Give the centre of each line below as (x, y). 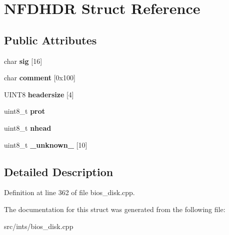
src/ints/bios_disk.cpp (39, 226)
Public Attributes (50, 40)
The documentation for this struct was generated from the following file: (115, 209)
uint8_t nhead (28, 127)
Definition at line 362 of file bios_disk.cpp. (69, 192)
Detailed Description (59, 171)
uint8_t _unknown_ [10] (46, 144)
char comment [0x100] (40, 78)
